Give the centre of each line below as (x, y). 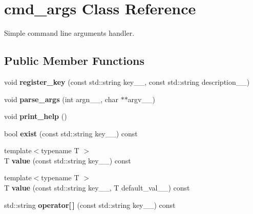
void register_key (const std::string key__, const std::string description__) (127, 81)
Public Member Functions (74, 61)
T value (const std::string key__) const (68, 160)
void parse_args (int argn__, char (61, 99)
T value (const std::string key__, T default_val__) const (97, 188)
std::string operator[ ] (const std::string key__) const (90, 205)
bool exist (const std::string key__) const (71, 133)
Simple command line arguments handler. (69, 33)
